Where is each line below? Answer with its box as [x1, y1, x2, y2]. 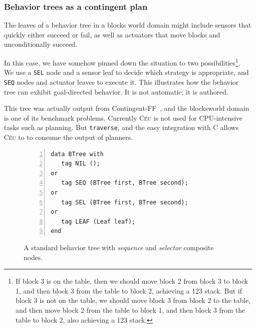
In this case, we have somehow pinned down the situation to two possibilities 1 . [4, 56, 241, 67]
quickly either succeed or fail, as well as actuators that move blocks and [4, 29, 221, 39]
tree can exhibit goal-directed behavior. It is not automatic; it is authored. [4, 86, 228, 97]
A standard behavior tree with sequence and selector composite [24, 242, 214, 252]
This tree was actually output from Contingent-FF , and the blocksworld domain [4, 103, 250, 113]
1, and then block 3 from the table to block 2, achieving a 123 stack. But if [15, 285, 242, 295]
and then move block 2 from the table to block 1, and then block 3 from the [15, 304, 245, 315]
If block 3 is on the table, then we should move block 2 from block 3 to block [15, 276, 248, 286]
